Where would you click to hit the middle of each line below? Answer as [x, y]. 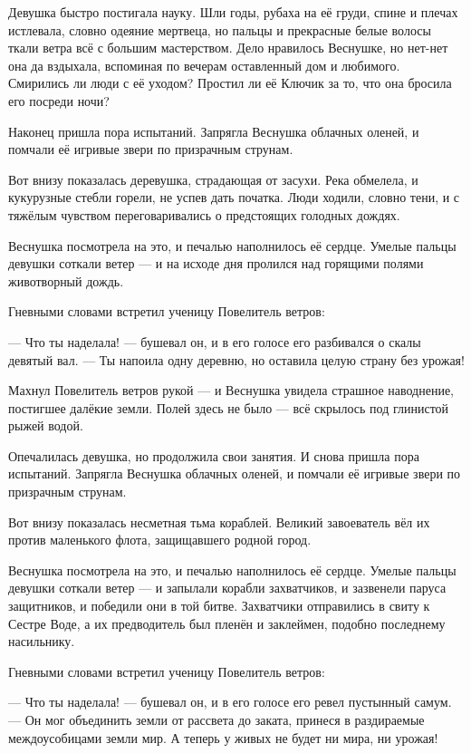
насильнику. [42, 641]
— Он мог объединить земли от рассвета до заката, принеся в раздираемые [216, 719]
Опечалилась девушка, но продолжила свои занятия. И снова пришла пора [214, 455]
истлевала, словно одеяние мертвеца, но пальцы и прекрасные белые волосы [220, 29]
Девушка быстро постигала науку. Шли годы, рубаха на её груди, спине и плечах [233, 12]
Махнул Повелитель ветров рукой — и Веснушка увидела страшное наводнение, [231, 390]
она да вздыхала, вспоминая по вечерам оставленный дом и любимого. [204, 65]
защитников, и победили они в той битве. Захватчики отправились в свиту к [219, 606]
